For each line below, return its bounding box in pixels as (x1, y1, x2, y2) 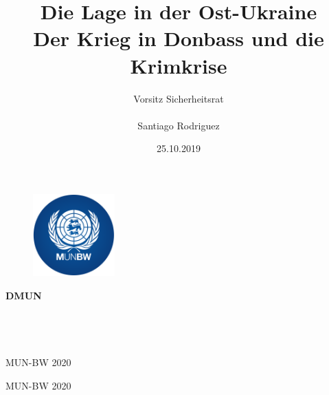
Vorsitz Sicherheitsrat (133, 91, 224, 105)
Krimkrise (130, 51, 227, 79)
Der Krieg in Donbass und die (33, 24, 324, 52)
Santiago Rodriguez (137, 118, 220, 132)
